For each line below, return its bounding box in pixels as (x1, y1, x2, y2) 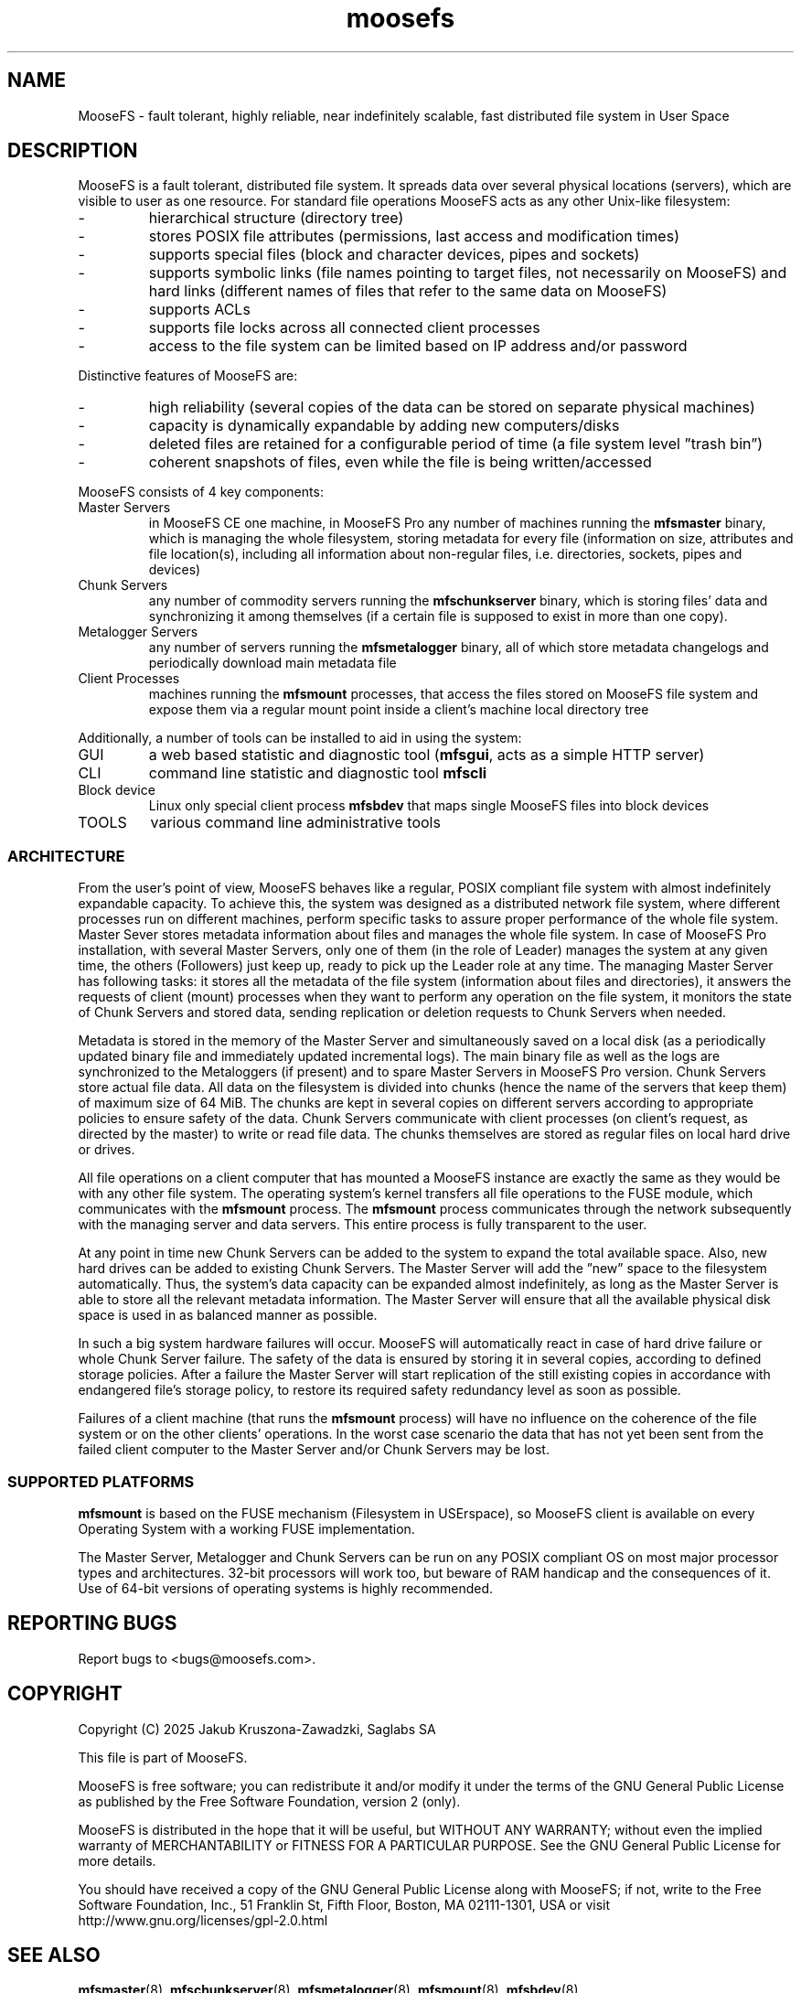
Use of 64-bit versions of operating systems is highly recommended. (78, 1580, 494, 1596)
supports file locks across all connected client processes (148, 318, 540, 338)
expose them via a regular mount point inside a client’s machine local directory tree (148, 702, 649, 718)
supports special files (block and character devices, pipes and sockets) (148, 245, 640, 264)
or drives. (78, 1141, 135, 1158)
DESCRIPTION (7, 139, 138, 163)
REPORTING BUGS (7, 1612, 177, 1635)
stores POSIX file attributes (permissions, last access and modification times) (148, 227, 679, 246)
